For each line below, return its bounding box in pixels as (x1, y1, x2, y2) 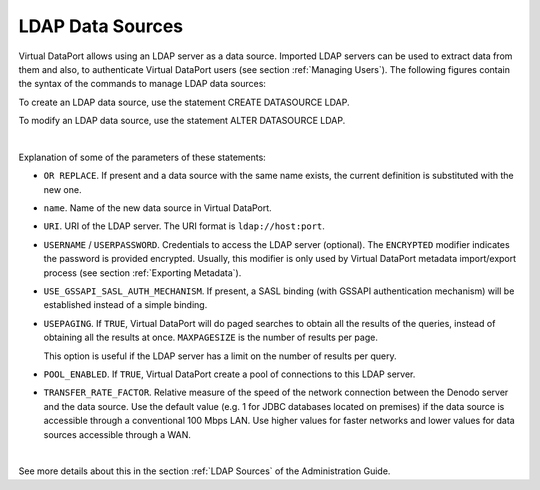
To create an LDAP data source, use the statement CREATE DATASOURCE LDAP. (18, 96, 350, 108)
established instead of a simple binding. (43, 299, 208, 311)
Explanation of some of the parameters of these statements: (18, 151, 267, 163)
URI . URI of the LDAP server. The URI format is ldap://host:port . (43, 220, 325, 232)
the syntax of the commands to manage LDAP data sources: (18, 78, 267, 90)
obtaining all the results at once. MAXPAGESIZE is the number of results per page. (43, 331, 379, 344)
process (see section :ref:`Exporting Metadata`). (43, 266, 242, 279)
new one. (43, 183, 82, 195)
